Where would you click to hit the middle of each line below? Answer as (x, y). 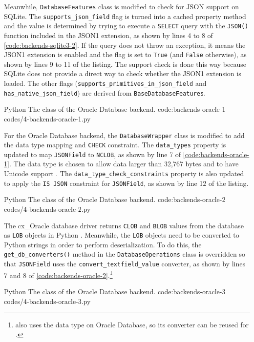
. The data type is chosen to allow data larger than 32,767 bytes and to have (124, 164)
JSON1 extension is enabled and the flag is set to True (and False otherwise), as (125, 54)
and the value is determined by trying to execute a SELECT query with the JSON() (126, 26)
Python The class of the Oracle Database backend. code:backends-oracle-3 (115, 292)
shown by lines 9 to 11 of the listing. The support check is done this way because (125, 64)
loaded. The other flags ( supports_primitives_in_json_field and (105, 83)
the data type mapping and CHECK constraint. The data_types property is (115, 145)
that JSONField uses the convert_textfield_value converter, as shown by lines (125, 264)
